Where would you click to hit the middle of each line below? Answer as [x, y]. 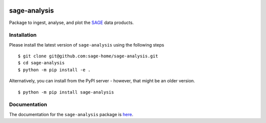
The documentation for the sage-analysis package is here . [71, 114]
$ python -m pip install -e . [54, 70]
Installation [23, 35]
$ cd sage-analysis [41, 63]
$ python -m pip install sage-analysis [66, 92]
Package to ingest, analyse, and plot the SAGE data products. [71, 23]
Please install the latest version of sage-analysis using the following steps [87, 45]
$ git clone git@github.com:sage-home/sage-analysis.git [88, 56]
